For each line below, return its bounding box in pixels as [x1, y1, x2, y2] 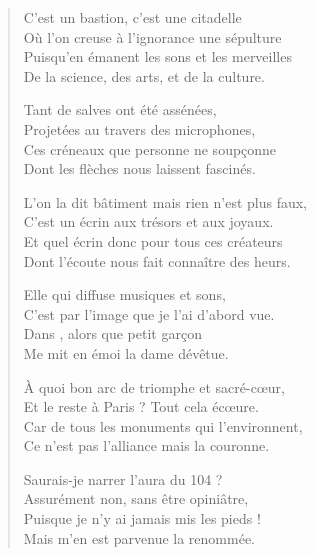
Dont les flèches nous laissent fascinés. [23, 158, 256, 179]
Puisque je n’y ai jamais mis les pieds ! [23, 508, 261, 529]
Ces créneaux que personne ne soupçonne [23, 138, 277, 159]
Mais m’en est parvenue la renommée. [23, 527, 255, 548]
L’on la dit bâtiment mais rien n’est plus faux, [23, 191, 308, 212]
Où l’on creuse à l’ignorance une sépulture [23, 26, 282, 47]
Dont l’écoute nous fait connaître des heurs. [23, 250, 291, 271]
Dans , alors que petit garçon [23, 323, 202, 344]
